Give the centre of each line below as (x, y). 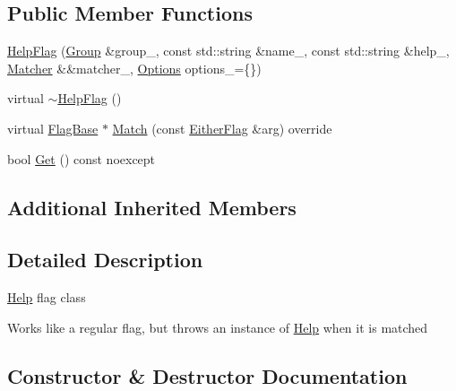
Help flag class (47, 297)
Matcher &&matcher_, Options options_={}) (134, 68)
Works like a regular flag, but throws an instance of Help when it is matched (218, 327)
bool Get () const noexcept (82, 158)
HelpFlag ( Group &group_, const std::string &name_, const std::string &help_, (228, 51)
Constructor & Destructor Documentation (207, 375)
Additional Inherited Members (152, 207)
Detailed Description (105, 260)
